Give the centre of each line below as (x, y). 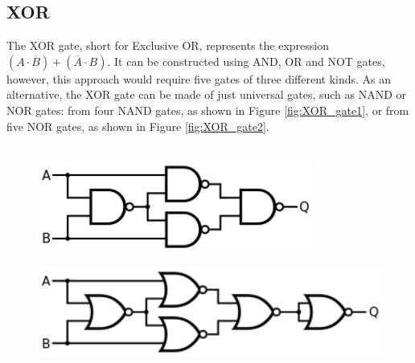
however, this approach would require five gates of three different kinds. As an (199, 78)
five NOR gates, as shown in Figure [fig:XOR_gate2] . (138, 126)
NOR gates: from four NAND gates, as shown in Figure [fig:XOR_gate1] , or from (208, 110)
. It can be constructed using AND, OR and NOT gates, (246, 61)
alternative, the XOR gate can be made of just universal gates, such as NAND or (207, 94)
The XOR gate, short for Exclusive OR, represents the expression (168, 45)
